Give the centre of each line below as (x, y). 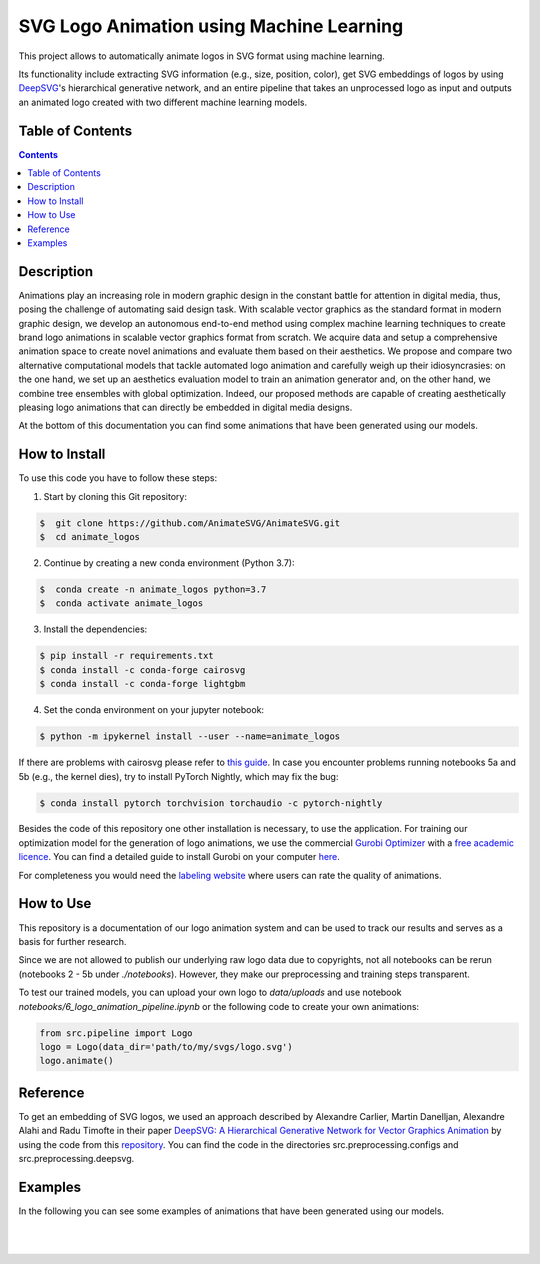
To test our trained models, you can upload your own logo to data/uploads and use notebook (210, 992)
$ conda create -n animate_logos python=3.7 (153, 589)
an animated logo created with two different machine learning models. (163, 102)
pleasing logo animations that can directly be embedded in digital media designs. (185, 407)
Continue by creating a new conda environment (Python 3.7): (169, 563)
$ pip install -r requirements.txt (126, 656)
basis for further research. (72, 941)
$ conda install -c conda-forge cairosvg (142, 669)
